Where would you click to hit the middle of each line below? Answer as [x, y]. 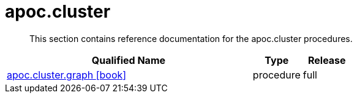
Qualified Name [129, 60]
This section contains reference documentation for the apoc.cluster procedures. [191, 38]
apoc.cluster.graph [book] [67, 75]
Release [327, 60]
